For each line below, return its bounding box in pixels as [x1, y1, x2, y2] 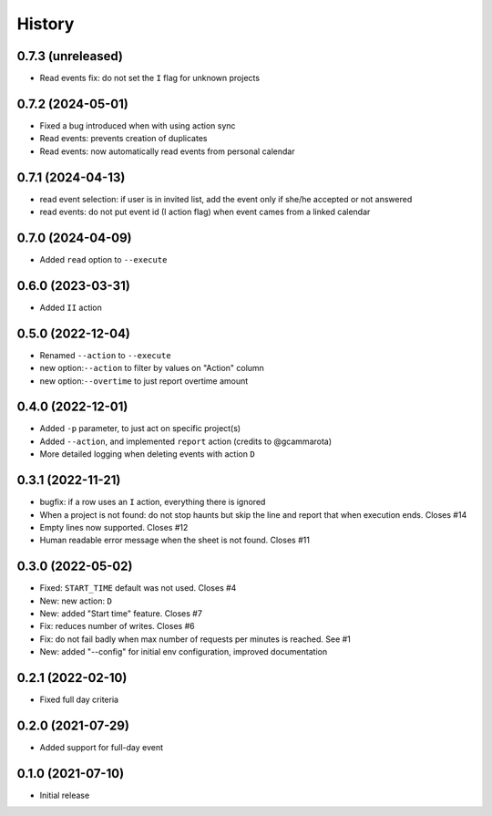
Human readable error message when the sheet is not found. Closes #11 [39, 534, 310, 546]
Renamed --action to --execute [39, 349, 172, 360]
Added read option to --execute [39, 253, 168, 264]
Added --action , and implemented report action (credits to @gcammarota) [39, 436, 333, 447]
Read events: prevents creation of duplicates [39, 133, 208, 144]
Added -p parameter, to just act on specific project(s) [39, 423, 241, 434]
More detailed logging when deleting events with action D [39, 449, 255, 460]
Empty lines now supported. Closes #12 [39, 522, 189, 532]
